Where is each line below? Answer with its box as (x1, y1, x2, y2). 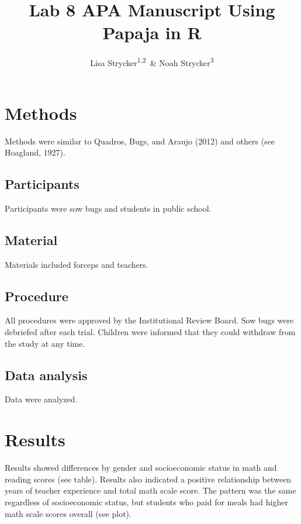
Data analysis (5, 366, 88, 384)
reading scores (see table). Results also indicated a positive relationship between (5, 473, 292, 485)
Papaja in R (102, 20, 202, 44)
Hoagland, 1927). (5, 146, 65, 158)
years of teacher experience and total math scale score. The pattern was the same (5, 484, 296, 497)
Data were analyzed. (5, 393, 78, 405)
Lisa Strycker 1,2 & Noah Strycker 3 (90, 55, 214, 68)
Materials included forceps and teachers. (5, 258, 148, 270)
